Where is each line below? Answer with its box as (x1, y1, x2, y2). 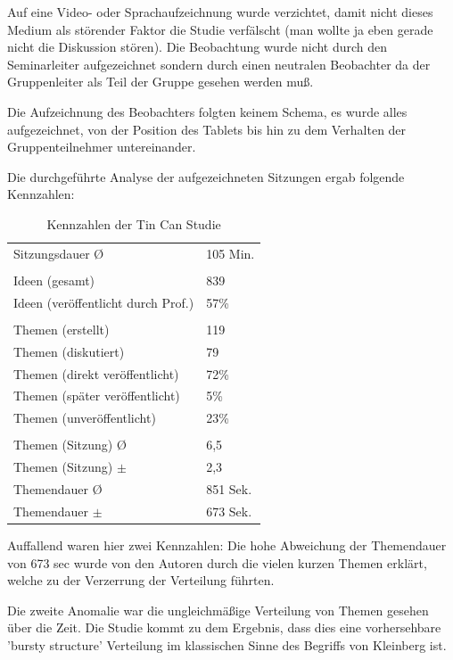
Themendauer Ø (13, 479, 103, 498)
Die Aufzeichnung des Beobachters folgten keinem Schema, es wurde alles (7, 102, 408, 120)
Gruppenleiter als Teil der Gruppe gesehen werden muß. (7, 72, 314, 91)
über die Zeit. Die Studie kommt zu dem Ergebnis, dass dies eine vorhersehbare (7, 618, 441, 637)
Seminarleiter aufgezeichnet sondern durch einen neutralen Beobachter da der (7, 54, 431, 73)
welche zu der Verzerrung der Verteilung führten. (7, 571, 275, 590)
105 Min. (206, 243, 255, 262)
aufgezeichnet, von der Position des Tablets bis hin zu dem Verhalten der (7, 120, 407, 138)
